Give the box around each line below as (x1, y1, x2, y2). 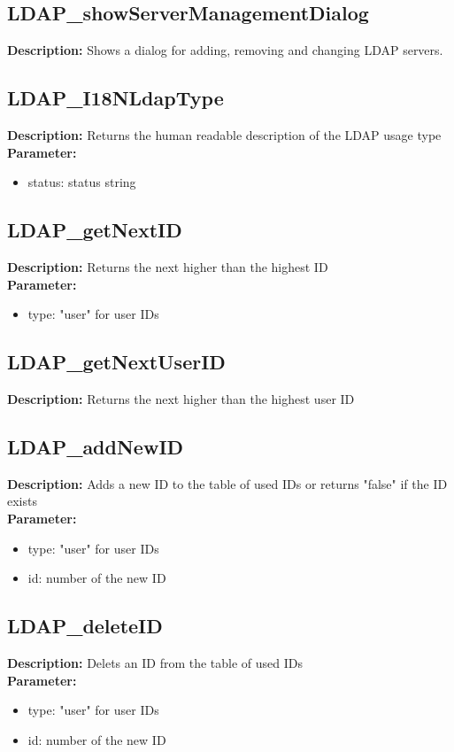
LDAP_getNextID (7, 216, 182, 244)
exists (7, 492, 37, 510)
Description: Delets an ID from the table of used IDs (7, 653, 304, 671)
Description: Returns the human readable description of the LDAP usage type (7, 126, 442, 143)
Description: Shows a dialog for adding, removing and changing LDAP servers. (7, 41, 443, 59)
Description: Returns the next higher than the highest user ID (7, 389, 355, 407)
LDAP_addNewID (7, 432, 184, 460)
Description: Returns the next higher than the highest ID (7, 257, 328, 275)
